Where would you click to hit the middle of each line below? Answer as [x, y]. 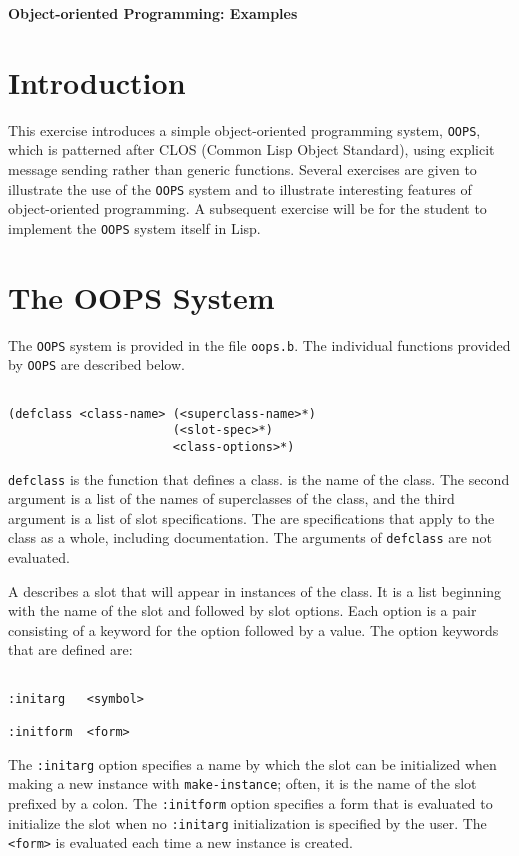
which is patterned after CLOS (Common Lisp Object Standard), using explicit [251, 149]
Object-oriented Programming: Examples [153, 13]
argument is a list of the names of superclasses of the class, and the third [231, 498]
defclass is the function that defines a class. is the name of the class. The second [259, 478]
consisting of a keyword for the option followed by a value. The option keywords [253, 629]
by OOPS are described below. [96, 364]
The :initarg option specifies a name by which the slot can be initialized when [252, 763]
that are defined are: [70, 649]
